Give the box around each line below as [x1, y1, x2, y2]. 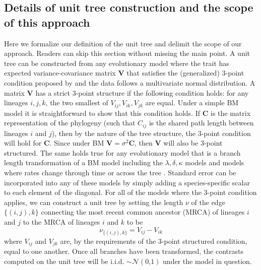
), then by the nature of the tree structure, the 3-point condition [51, 127, 251, 138]
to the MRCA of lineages [23, 217, 100, 227]
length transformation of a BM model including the [4, 157, 163, 168]
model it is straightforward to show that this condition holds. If [4, 107, 201, 118]
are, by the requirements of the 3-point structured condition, [60, 235, 247, 246]
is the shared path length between [149, 117, 254, 128]
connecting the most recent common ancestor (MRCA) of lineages [41, 207, 245, 217]
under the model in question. [163, 255, 252, 266]
